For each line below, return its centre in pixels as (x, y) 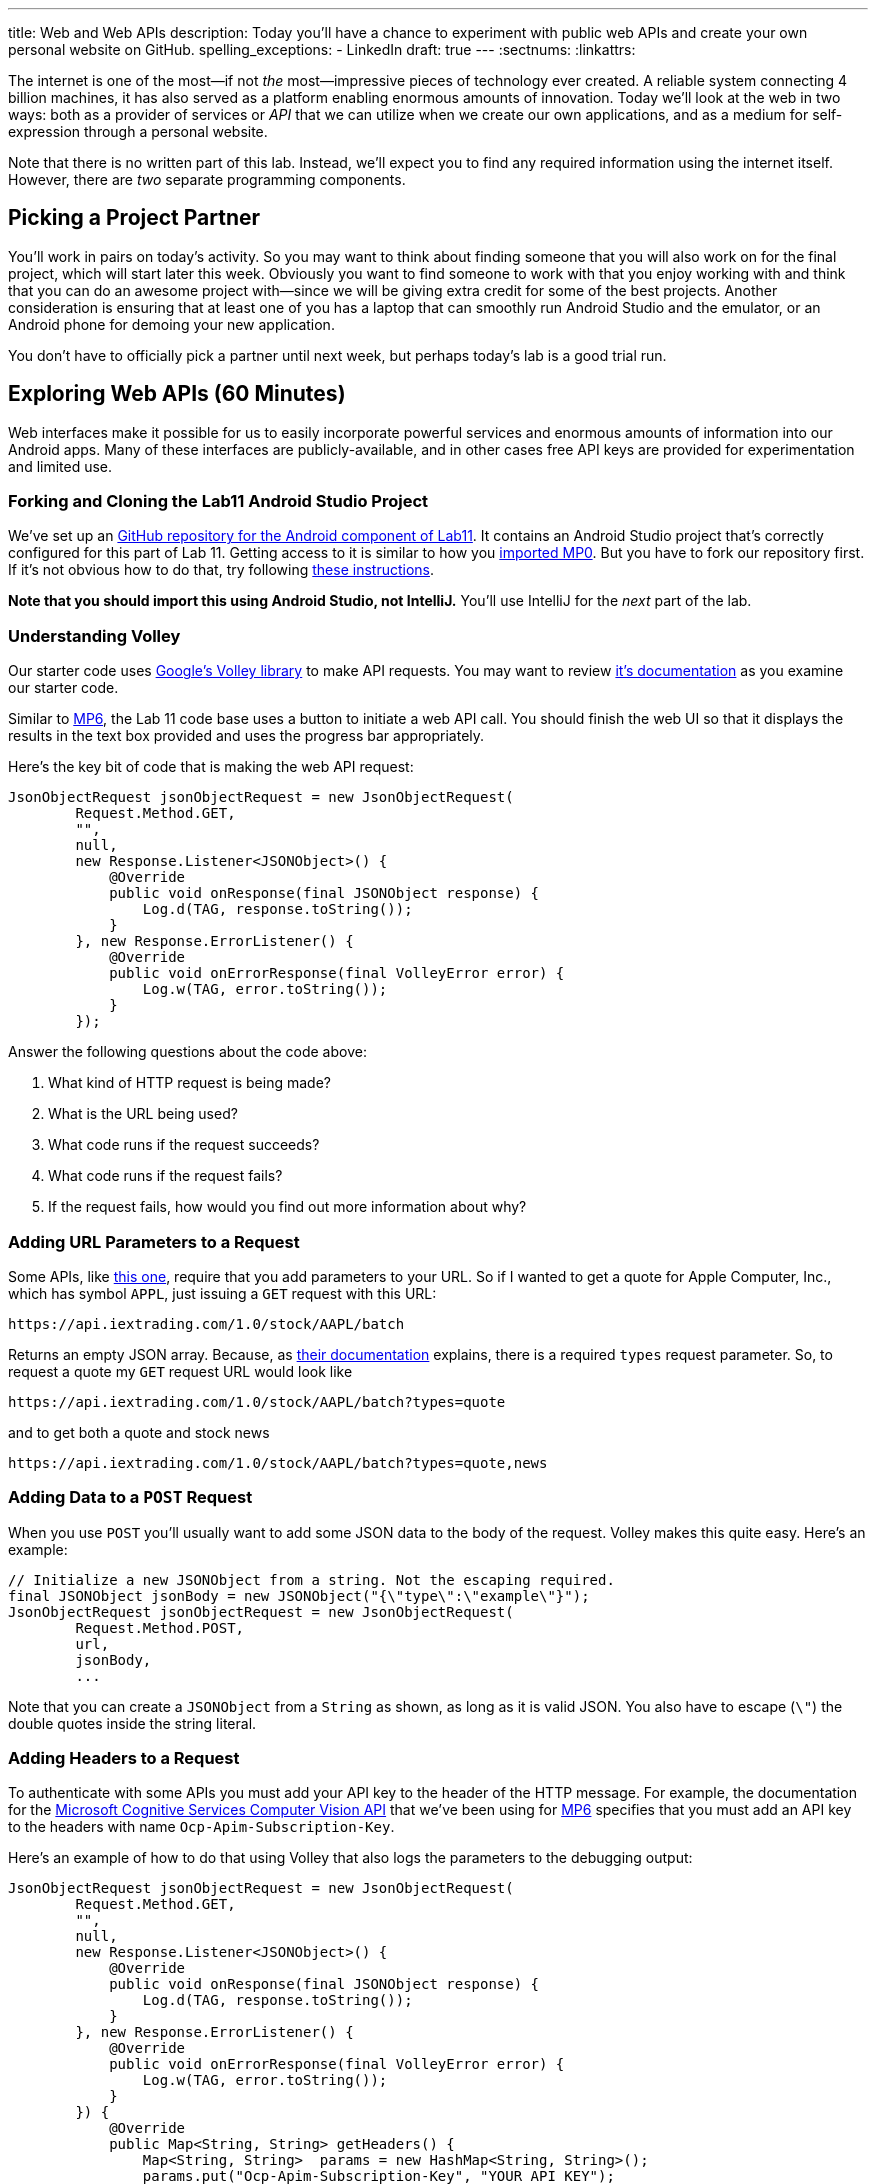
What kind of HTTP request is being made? (189, 1083)
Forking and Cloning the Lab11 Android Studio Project (218, 501)
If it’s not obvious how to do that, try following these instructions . (221, 570)
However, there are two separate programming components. (207, 179)
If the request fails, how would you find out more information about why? (287, 1207)
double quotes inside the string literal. (132, 1723)
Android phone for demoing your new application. (171, 324)
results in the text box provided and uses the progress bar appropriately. (246, 736)
